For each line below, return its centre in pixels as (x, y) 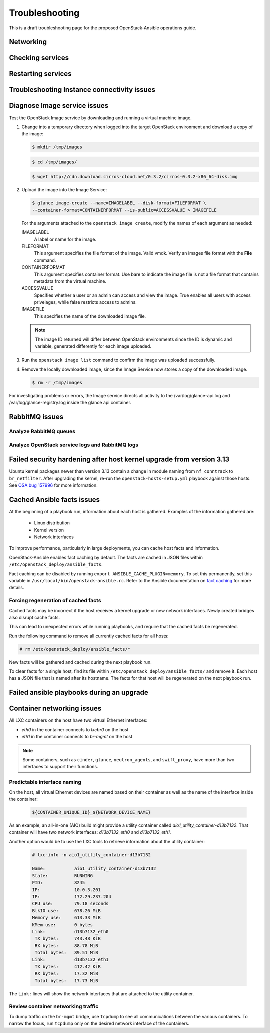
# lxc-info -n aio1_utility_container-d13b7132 (91, 855)
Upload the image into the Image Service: (64, 190)
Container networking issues (55, 709)
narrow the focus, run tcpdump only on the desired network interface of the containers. (99, 1024)
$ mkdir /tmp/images (57, 147)
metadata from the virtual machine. (70, 281)
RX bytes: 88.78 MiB (67, 946)
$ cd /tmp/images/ (55, 162)
